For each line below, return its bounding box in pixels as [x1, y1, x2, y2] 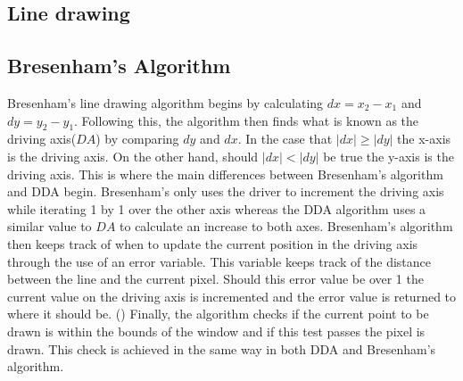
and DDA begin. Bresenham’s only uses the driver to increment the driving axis [7, 182, 444, 201]
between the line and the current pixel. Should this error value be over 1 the [7, 269, 424, 288]
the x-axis [397, 129, 451, 148]
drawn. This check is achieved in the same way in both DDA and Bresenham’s [7, 339, 436, 358]
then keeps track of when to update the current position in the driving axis [7, 234, 418, 253]
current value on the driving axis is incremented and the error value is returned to [7, 286, 457, 305]
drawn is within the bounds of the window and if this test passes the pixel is [7, 321, 426, 340]
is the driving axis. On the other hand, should [7, 146, 259, 165]
